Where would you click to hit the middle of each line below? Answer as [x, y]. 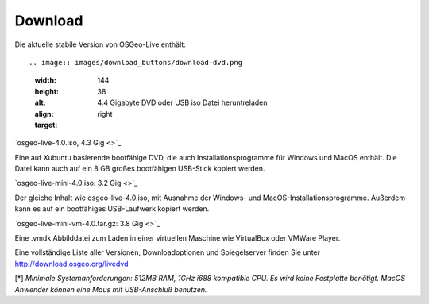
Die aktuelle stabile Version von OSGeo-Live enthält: [100, 44]
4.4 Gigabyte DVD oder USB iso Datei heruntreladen [182, 102]
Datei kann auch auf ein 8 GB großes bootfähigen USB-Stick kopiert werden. [140, 169]
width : [46, 80]
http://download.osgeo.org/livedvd [71, 264]
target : [46, 125]
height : [47, 91]
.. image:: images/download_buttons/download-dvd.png [135, 62]
